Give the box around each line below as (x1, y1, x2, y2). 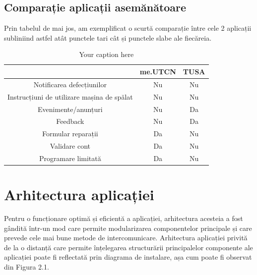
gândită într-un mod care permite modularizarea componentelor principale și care (4, 222, 252, 233)
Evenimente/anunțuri (38, 104, 103, 114)
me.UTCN (139, 66, 176, 76)
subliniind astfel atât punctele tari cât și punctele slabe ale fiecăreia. (4, 32, 212, 43)
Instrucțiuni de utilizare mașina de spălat (7, 91, 133, 102)
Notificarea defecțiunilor (33, 79, 107, 89)
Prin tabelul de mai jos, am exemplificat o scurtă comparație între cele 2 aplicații (4, 23, 252, 33)
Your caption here (79, 49, 134, 59)
